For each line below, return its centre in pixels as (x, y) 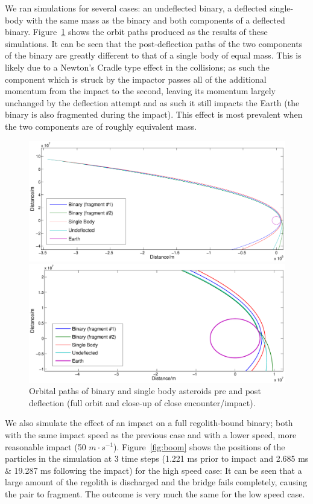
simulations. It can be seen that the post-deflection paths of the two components (154, 43)
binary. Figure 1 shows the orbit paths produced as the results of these (136, 32)
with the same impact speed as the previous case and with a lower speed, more (151, 434)
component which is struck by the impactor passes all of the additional (136, 79)
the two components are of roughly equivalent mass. (101, 126)
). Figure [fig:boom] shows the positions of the (199, 446)
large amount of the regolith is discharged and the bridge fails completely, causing (156, 482)
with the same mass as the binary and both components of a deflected (156, 20)
